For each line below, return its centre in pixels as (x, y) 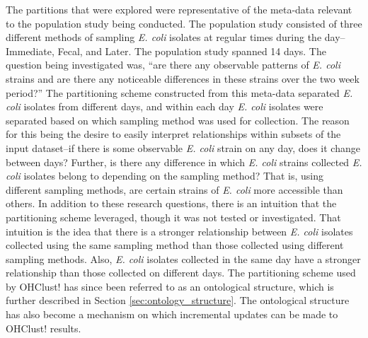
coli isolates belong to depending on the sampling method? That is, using (165, 176)
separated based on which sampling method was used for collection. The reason (178, 120)
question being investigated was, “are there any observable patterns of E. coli (173, 65)
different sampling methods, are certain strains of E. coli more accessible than (174, 189)
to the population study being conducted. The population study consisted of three (184, 23)
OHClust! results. (44, 328)
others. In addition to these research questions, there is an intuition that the (171, 203)
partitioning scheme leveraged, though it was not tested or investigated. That (173, 217)
